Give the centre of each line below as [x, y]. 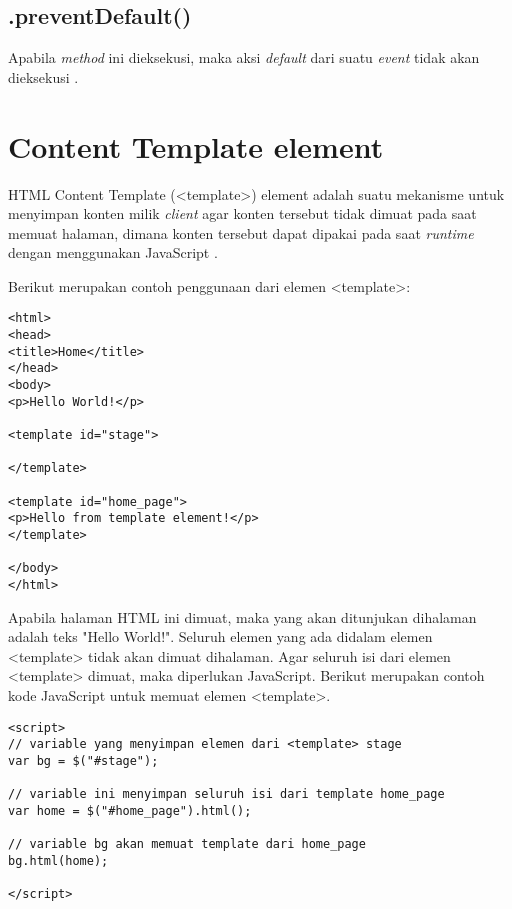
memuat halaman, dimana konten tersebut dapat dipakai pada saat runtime [241, 232]
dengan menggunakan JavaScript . [113, 252]
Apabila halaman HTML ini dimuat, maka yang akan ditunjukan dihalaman [242, 616]
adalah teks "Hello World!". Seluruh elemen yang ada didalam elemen [220, 636]
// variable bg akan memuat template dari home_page [187, 844]
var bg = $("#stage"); [83, 760]
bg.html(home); [58, 860]
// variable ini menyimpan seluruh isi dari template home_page [226, 794]
